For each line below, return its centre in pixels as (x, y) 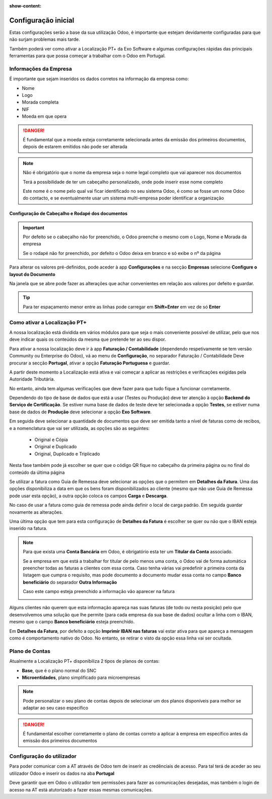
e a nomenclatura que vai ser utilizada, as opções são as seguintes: (80, 428)
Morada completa (40, 102)
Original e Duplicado (56, 447)
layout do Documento (32, 274)
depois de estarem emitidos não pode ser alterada (75, 147)
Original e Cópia (51, 440)
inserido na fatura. (28, 528)
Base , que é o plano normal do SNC (59, 670)
